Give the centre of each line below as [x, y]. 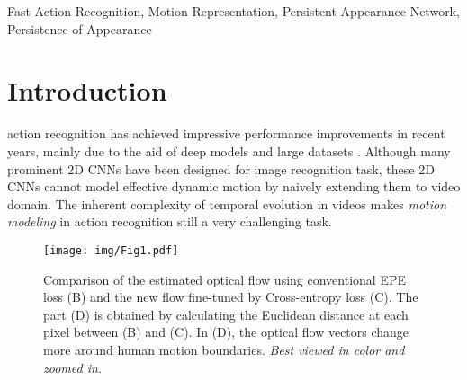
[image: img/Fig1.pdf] [111, 250]
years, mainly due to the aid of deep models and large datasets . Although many [229, 150]
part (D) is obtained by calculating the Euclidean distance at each [226, 314]
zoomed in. [73, 367]
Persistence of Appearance [80, 28]
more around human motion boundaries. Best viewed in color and [224, 349]
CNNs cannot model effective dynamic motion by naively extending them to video [234, 186]
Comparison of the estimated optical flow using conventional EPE [225, 279]
